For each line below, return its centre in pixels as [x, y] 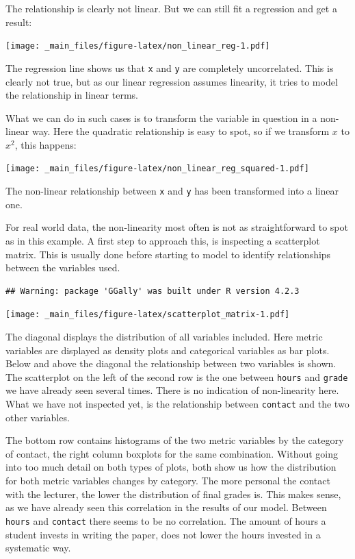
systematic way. [38, 548]
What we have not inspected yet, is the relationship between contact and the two [177, 404]
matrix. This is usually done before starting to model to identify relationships [168, 254]
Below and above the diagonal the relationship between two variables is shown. [171, 363]
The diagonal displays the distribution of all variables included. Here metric [164, 336]
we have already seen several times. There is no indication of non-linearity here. [172, 390]
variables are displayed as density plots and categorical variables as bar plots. [168, 350]
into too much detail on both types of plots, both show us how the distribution [171, 467]
